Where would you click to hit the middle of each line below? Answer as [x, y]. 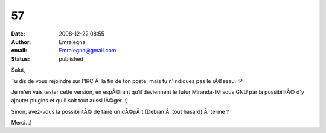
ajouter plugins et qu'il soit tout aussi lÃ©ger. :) [70, 101]
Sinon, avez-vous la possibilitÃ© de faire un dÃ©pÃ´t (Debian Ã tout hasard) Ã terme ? [120, 111]
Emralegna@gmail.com [88, 51]
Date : [18, 34]
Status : [21, 59]
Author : [21, 42]
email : [19, 51]
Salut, [18, 70]
